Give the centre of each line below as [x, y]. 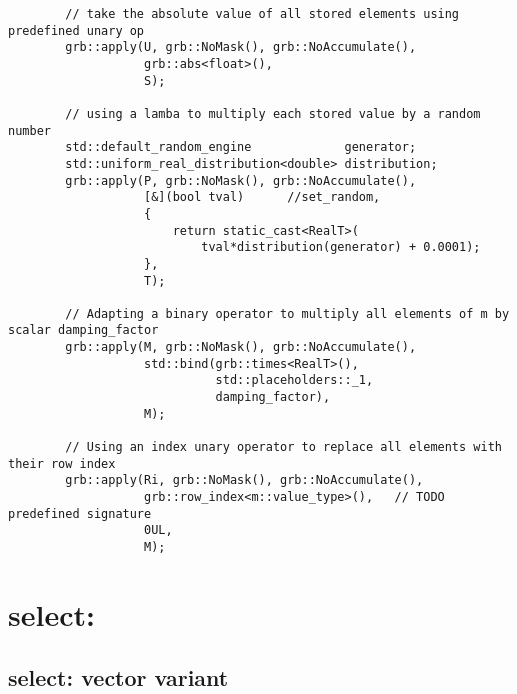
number [29, 130]
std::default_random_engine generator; [241, 147]
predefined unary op [76, 30]
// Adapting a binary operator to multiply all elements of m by [287, 313]
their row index [62, 463]
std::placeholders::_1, [294, 380]
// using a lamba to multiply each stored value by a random [273, 113]
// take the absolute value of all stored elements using [262, 14]
